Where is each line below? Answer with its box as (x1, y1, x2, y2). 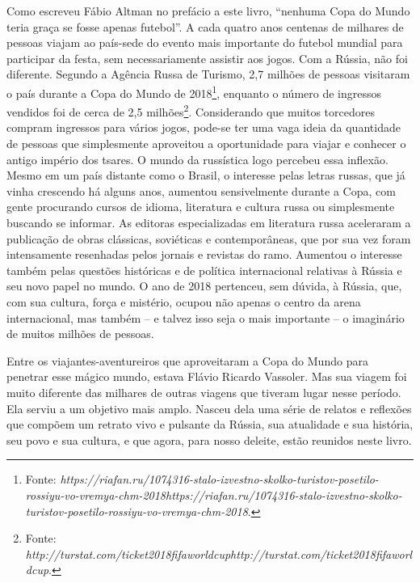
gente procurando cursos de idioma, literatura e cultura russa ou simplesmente (6, 198, 395, 215)
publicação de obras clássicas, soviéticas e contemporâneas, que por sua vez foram (6, 230, 411, 247)
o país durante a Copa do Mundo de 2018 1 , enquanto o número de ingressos (6, 82, 381, 101)
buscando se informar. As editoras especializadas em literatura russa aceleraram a (6, 214, 411, 231)
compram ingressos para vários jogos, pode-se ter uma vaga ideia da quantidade (6, 119, 401, 136)
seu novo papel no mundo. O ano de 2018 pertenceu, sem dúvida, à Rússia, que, (6, 277, 402, 294)
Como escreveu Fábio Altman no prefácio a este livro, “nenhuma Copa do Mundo (6, 2, 410, 19)
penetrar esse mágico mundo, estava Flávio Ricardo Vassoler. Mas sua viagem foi (6, 368, 407, 385)
